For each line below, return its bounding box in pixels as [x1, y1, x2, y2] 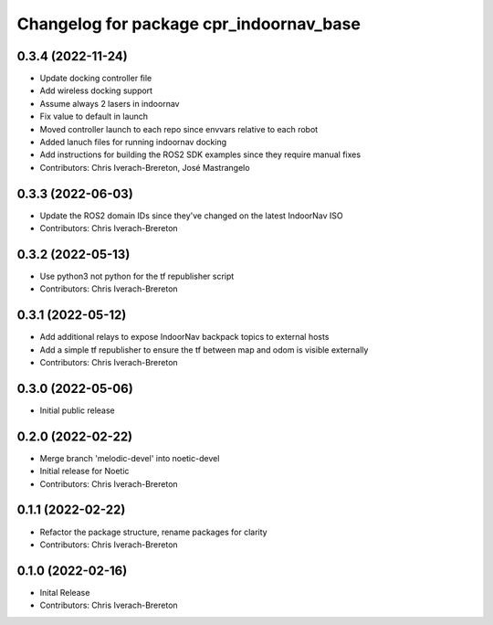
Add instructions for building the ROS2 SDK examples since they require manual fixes [39, 149, 361, 160]
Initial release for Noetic [39, 466, 130, 477]
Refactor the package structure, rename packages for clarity [39, 526, 268, 537]
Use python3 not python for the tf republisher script [39, 270, 235, 281]
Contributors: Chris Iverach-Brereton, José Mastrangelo [39, 162, 250, 173]
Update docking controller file [39, 73, 152, 84]
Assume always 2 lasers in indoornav [39, 98, 180, 109]
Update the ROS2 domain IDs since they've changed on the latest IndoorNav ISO [39, 210, 343, 221]
